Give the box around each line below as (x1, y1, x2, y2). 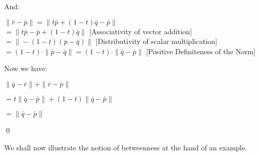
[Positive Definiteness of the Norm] (146, 46, 255, 56)
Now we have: (4, 63, 47, 74)
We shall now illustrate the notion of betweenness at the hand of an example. (4, 142, 247, 152)
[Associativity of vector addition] (89, 26, 192, 36)
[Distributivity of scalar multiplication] (95, 36, 217, 47)
